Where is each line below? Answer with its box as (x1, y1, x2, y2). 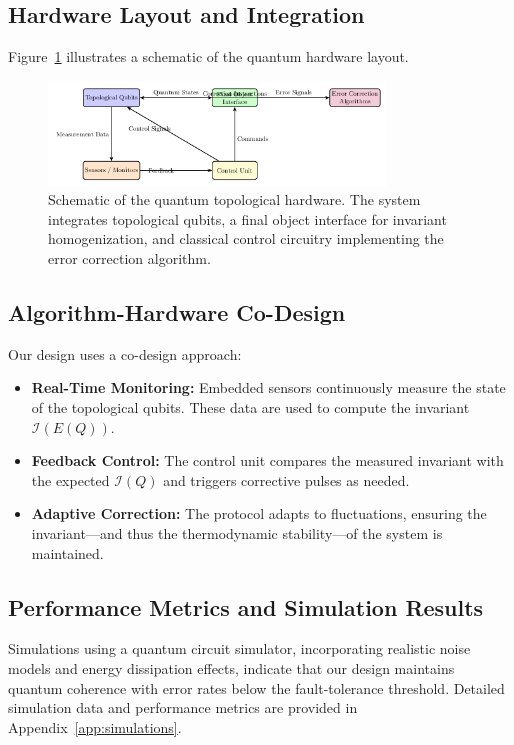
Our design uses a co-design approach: (8, 343, 242, 364)
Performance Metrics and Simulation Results (8, 591, 484, 622)
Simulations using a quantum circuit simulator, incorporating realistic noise (8, 638, 471, 659)
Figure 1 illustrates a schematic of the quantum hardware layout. (8, 46, 409, 67)
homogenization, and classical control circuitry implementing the (48, 228, 444, 249)
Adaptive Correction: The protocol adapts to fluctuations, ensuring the (31, 503, 487, 524)
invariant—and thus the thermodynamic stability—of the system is (31, 522, 443, 543)
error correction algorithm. (48, 247, 211, 268)
